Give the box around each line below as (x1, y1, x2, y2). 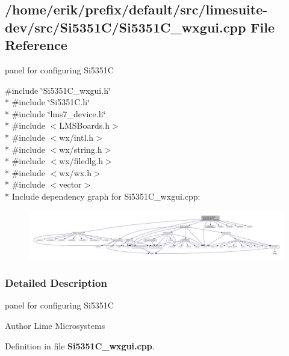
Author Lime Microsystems (5, 319, 105, 332)
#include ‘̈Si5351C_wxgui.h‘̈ (5, 84, 111, 96)
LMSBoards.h (59, 119, 110, 132)
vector (59, 178, 82, 191)
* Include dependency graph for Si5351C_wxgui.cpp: (5, 189, 200, 202)
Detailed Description (5, 275, 107, 290)
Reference (5, 35, 67, 54)
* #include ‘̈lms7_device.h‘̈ (5, 107, 106, 120)
